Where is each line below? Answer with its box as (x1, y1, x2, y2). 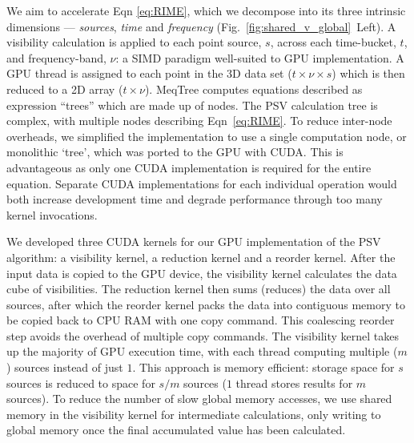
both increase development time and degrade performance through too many (6, 191, 383, 207)
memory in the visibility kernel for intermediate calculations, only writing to (6, 405, 381, 422)
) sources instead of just (6, 359, 123, 376)
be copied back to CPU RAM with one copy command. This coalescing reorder (6, 312, 395, 328)
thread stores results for (235, 374, 353, 391)
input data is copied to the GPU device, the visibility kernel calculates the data (6, 264, 397, 281)
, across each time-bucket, (270, 34, 396, 50)
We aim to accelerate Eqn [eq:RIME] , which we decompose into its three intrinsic (6, 2, 406, 18)
